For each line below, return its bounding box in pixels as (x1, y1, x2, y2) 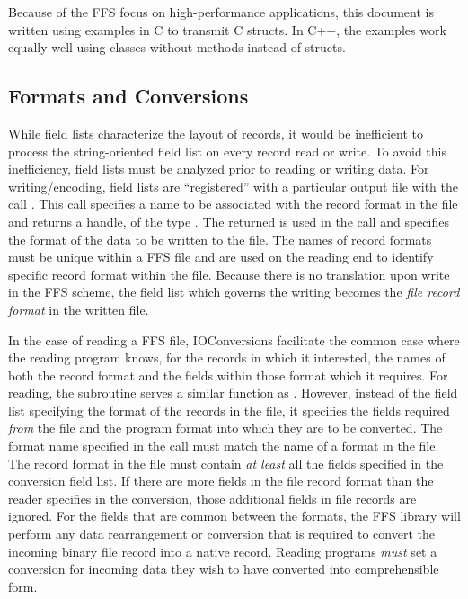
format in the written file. (8, 299, 149, 318)
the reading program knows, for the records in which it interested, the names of (8, 348, 446, 367)
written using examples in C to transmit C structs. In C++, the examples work (8, 20, 446, 39)
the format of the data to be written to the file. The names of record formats (8, 229, 432, 248)
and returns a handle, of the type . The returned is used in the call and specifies (8, 211, 449, 230)
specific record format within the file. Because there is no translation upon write (8, 264, 450, 283)
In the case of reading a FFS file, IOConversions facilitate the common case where (8, 330, 460, 349)
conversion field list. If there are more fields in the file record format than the (8, 471, 434, 490)
